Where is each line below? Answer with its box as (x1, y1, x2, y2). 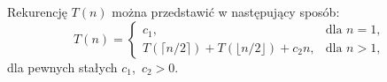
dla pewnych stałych (7, 57, 118, 76)
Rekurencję (7, 3, 67, 21)
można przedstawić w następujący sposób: (112, 3, 340, 21)
